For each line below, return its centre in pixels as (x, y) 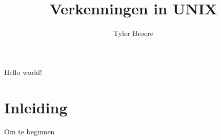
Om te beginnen (29, 132)
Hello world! (23, 72)
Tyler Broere (133, 33)
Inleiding (36, 107)
